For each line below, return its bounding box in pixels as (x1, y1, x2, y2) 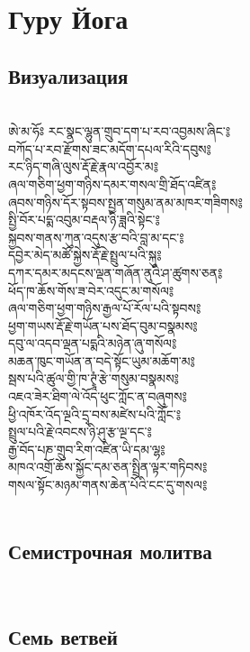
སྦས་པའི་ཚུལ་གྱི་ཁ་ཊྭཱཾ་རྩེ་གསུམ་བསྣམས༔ (8, 369, 179, 388)
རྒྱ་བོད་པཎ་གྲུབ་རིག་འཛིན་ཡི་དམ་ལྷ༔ (8, 439, 165, 458)
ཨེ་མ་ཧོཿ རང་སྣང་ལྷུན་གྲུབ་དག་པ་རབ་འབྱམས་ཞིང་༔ (8, 122, 230, 141)
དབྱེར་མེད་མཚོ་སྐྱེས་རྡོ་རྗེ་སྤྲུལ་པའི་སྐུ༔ (8, 245, 162, 264)
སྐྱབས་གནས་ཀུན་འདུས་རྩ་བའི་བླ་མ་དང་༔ (8, 227, 184, 246)
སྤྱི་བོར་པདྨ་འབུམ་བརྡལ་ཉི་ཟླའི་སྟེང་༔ (8, 210, 160, 229)
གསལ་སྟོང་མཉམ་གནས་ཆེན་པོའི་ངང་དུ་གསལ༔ (8, 475, 208, 494)
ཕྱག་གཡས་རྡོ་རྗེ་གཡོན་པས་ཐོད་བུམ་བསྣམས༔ (8, 316, 198, 335)
